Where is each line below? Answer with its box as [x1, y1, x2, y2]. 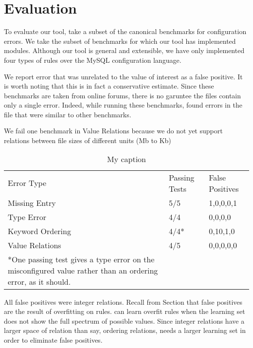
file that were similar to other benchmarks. [4, 109, 131, 119]
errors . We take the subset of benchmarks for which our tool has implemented [4, 36, 236, 46]
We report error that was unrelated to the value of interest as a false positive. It [4, 71, 243, 81]
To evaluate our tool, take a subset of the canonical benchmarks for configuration [4, 26, 247, 37]
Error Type [8, 177, 47, 189]
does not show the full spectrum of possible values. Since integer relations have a [4, 315, 245, 326]
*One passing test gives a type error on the [8, 253, 155, 265]
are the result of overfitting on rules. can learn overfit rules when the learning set [4, 306, 245, 316]
